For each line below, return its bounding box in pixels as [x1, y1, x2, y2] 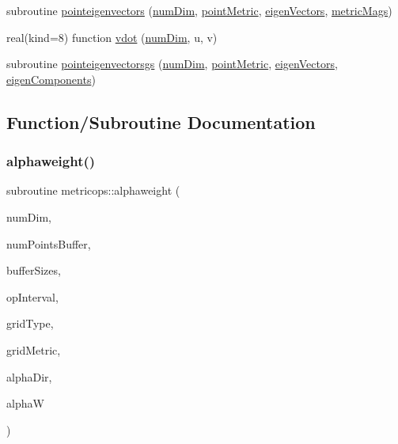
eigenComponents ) [6, 70, 96, 87]
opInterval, [6, 288, 59, 305]
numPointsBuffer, [6, 235, 91, 252]
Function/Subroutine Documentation [6, 109, 316, 134]
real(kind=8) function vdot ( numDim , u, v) [6, 28, 218, 45]
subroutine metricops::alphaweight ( [6, 182, 180, 199]
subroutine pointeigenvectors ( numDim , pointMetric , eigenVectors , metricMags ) [6, 2, 392, 18]
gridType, [6, 315, 54, 332]
